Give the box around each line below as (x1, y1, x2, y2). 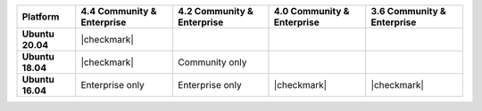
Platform (21, 11, 60, 22)
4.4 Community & (80, 5, 157, 17)
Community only (178, 56, 247, 68)
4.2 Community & (178, 5, 254, 17)
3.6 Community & (370, 5, 446, 17)
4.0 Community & (273, 5, 350, 17)
